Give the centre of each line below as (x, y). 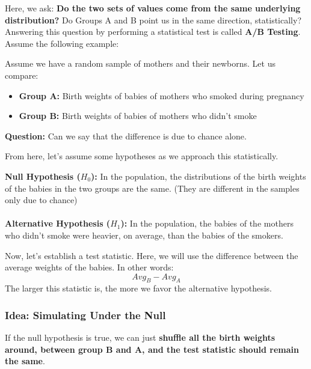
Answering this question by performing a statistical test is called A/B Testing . (153, 32)
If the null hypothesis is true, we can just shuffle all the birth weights (140, 337)
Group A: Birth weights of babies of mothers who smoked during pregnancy (162, 95)
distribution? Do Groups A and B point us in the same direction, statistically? (153, 20)
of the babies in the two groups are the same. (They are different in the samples (152, 188)
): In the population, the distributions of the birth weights (199, 176)
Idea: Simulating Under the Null (85, 315)
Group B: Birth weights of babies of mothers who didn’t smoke (138, 116)
